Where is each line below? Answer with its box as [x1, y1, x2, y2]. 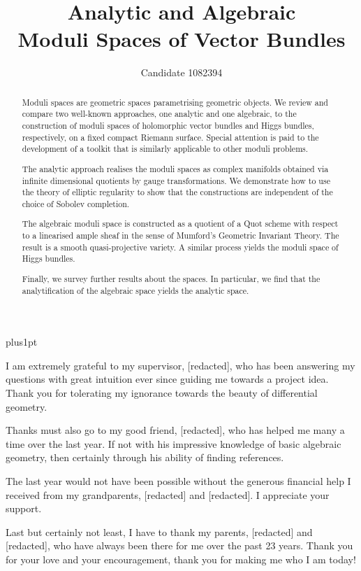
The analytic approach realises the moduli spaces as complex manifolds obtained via [22, 162, 329, 174]
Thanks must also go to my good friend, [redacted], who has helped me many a [6, 423, 345, 437]
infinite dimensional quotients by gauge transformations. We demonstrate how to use [22, 174, 330, 186]
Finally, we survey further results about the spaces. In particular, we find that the [22, 272, 321, 284]
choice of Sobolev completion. [22, 197, 130, 209]
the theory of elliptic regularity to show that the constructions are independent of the [22, 186, 333, 198]
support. [6, 501, 42, 516]
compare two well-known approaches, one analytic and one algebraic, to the [22, 108, 297, 120]
